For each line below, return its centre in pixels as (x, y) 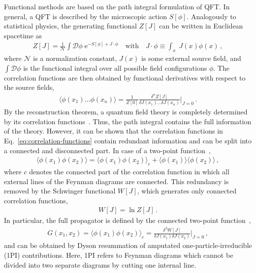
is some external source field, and (191, 58)
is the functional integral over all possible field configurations (115, 68)
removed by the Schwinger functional (60, 191)
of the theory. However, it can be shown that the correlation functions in (113, 131)
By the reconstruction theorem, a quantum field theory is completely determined (126, 112)
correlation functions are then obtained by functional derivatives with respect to (125, 77)
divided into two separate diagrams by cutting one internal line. (100, 264)
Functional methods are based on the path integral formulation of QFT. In (117, 6)
